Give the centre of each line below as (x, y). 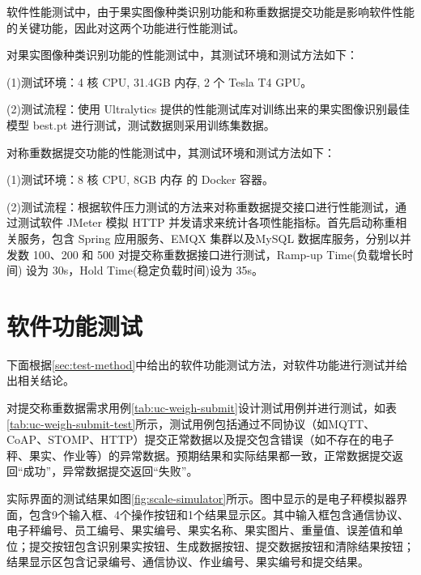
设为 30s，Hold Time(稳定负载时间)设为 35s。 (145, 270)
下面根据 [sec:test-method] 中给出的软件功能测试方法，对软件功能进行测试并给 (207, 364)
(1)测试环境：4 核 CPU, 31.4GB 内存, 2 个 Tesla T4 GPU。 (159, 81)
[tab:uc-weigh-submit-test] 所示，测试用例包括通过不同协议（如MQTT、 (191, 423)
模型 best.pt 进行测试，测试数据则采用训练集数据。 (141, 124)
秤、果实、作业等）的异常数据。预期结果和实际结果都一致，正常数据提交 (199, 455)
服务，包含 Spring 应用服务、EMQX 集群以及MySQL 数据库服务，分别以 (208, 238)
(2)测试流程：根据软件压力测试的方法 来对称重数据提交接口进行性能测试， (201, 206)
